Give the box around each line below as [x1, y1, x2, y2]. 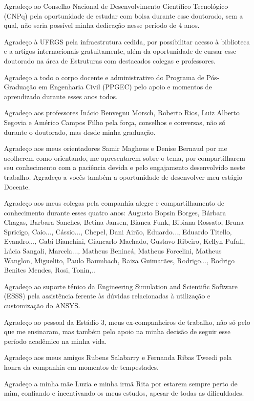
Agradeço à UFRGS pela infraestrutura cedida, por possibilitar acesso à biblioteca [4, 36, 250, 46]
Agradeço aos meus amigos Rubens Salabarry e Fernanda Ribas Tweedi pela [4, 352, 232, 362]
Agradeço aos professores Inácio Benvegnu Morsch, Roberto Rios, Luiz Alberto [4, 107, 240, 118]
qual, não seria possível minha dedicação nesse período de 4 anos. [4, 20, 200, 30]
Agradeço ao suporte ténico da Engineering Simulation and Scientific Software [4, 281, 238, 291]
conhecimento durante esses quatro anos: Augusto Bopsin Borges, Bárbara [4, 207, 226, 217]
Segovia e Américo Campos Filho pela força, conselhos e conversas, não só [4, 117, 226, 127]
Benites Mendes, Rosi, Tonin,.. [4, 265, 95, 275]
